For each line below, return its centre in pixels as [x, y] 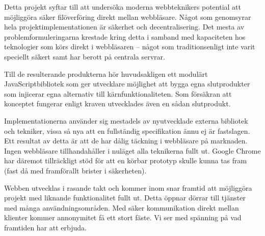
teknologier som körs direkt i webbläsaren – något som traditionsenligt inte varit [130, 47]
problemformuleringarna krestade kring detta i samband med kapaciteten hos [125, 36]
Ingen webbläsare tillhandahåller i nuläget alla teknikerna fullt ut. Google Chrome [132, 150]
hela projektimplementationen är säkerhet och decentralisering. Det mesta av [124, 27]
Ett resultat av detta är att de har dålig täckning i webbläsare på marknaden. [126, 141]
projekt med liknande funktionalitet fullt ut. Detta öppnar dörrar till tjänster [125, 198]
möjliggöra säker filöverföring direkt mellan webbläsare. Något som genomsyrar [128, 17]
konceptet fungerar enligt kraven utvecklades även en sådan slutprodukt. [117, 104]
